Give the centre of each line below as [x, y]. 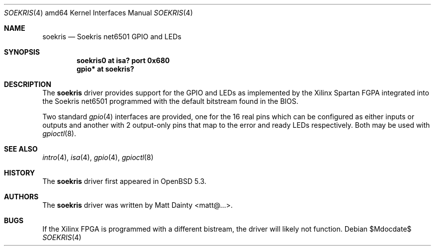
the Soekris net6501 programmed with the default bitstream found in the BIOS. [170, 101]
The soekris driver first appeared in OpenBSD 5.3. [124, 181]
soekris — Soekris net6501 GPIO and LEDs [112, 37]
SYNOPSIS [22, 52]
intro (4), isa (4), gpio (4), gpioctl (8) [98, 157]
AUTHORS [21, 197]
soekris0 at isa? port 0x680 [123, 60]
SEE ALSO [21, 149]
